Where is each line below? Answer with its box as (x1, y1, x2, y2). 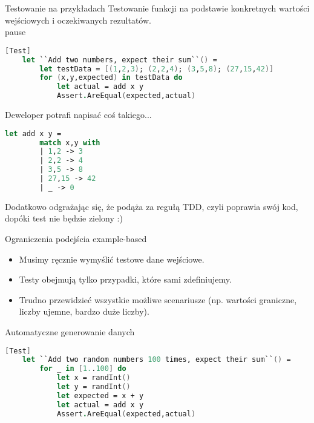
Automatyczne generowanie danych (5, 325, 135, 338)
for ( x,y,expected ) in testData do (39, 73, 183, 82)
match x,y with (39, 138, 100, 147)
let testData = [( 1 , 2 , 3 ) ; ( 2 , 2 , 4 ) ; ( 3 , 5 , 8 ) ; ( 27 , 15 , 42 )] (39, 64, 274, 73)
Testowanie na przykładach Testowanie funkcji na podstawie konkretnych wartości (5, 2, 310, 14)
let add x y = (5, 129, 62, 138)
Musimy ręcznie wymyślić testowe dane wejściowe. (19, 252, 204, 265)
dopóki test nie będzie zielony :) (5, 212, 123, 225)
